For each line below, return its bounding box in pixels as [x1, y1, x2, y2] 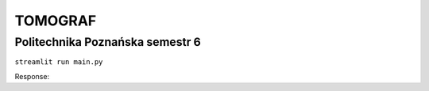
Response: [14, 71, 50, 81]
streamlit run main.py [14, 58, 103, 66]
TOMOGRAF [14, 12, 97, 29]
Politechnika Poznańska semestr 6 [14, 35, 202, 49]
